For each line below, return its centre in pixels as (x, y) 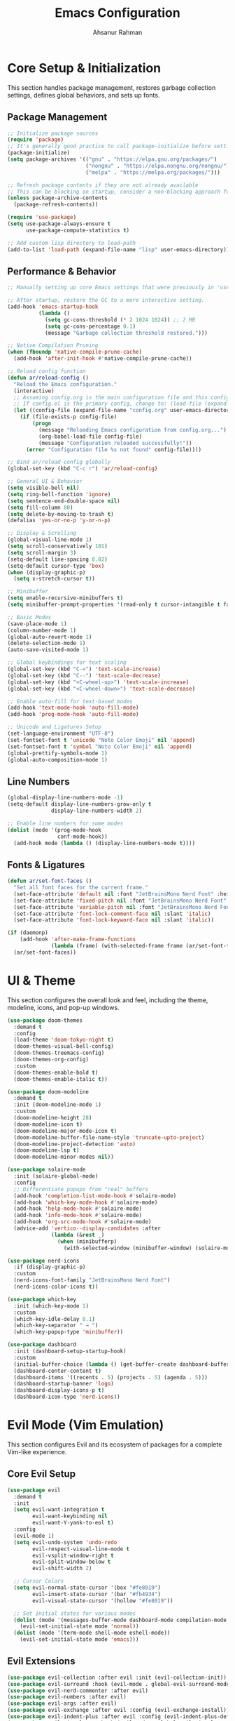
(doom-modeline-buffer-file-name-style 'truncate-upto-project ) (109, 1137)
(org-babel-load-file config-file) (90, 437)
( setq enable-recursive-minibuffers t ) (65, 598)
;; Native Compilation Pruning (53, 345)
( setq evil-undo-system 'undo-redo (65, 1542)
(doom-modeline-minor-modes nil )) (64, 1157)
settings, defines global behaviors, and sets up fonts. (84, 95)
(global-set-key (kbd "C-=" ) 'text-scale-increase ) (84, 669)
